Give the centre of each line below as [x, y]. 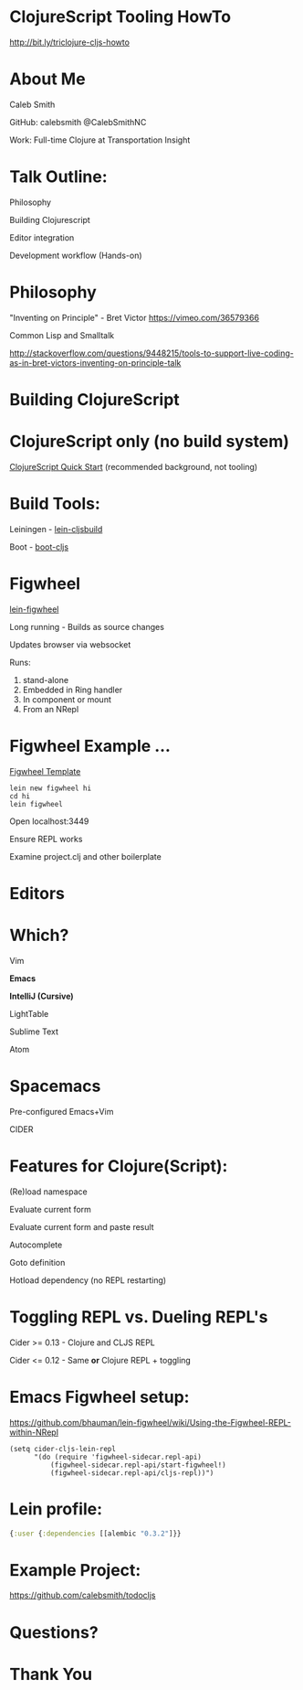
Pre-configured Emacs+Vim [62, 1111]
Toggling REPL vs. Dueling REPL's [139, 1316]
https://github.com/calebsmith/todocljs [83, 1595]
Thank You [51, 1674]
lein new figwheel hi [51, 788]
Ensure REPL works [46, 839]
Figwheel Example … [90, 746]
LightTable [29, 1013]
